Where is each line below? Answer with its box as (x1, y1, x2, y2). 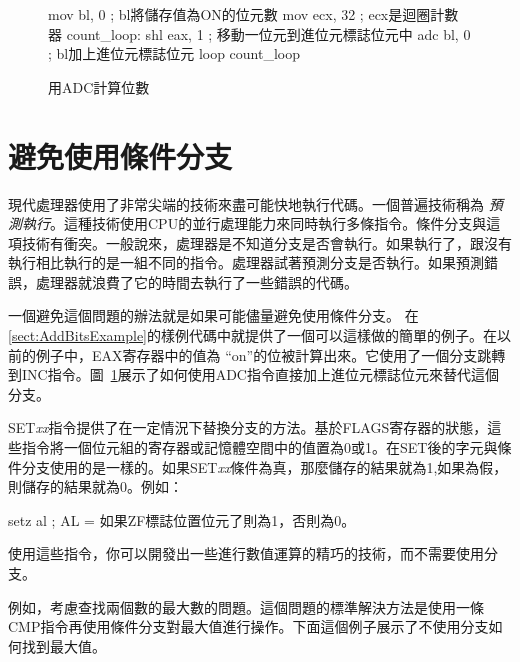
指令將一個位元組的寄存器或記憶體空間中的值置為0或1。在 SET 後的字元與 (21, 437, 498, 458)
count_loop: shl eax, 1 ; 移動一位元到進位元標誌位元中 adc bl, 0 (66, 23, 471, 44)
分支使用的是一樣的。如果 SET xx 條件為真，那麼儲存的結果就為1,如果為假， (21, 456, 508, 477)
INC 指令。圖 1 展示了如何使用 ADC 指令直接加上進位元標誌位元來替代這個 (22, 364, 499, 385)
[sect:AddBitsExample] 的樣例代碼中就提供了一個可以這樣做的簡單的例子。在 (8, 325, 497, 346)
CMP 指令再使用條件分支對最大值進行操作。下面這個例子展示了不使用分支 (8, 616, 489, 637)
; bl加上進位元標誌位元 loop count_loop (48, 43, 301, 64)
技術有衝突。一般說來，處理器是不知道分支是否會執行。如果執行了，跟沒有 (21, 232, 512, 253)
